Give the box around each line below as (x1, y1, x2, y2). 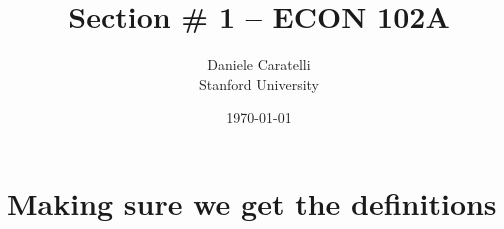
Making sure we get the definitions (7, 182, 497, 223)
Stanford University (199, 73, 319, 94)
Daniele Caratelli (207, 54, 311, 75)
